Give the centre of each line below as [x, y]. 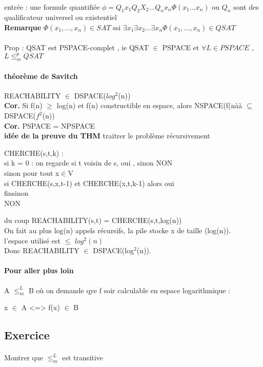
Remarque [23, 27]
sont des [246, 6]
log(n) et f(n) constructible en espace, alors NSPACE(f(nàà [149, 105]
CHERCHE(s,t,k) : [34, 152]
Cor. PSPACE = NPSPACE [50, 125]
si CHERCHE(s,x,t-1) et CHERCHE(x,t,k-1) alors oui [89, 183]
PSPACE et [181, 47]
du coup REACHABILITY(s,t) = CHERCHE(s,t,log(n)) [93, 220]
